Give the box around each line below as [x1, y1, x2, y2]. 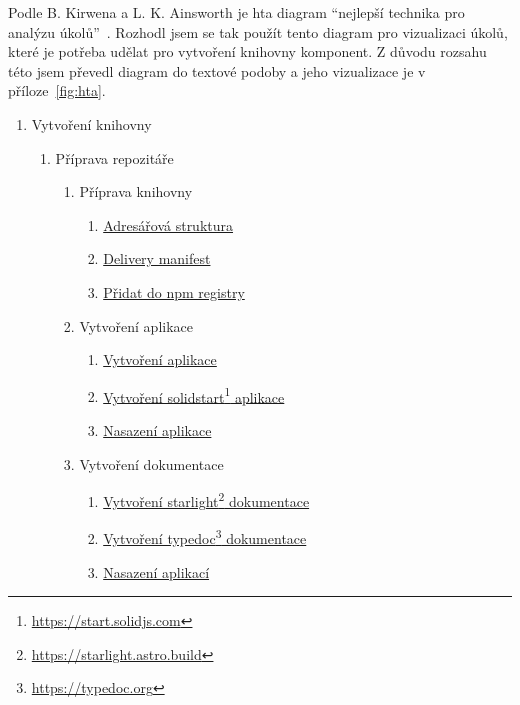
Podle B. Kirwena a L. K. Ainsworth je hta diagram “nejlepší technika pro [8, 2, 465, 22]
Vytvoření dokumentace [79, 453, 224, 474]
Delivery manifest [103, 248, 211, 269]
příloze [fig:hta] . [8, 80, 106, 101]
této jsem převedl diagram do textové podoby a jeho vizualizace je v [8, 60, 426, 81]
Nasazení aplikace [103, 419, 212, 440]
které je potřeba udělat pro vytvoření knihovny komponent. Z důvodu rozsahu [8, 41, 487, 62]
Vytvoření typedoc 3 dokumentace [103, 525, 307, 549]
